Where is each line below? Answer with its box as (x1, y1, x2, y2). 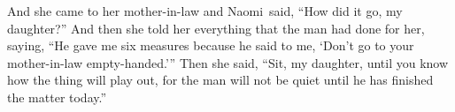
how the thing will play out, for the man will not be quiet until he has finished (7, 71, 434, 89)
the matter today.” (7, 87, 107, 106)
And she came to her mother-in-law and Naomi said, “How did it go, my (7, 2, 403, 19)
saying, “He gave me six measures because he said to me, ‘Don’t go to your (7, 36, 414, 55)
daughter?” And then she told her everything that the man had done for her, (7, 19, 425, 37)
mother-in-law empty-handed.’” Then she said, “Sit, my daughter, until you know (7, 53, 449, 71)
